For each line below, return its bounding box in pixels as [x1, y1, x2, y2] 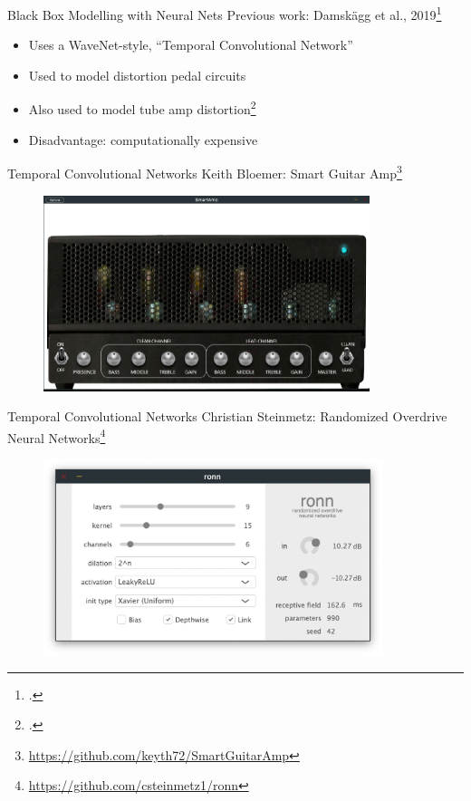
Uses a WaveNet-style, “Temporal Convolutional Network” [28, 35, 353, 54]
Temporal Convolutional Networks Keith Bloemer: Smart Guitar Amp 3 [7, 161, 402, 182]
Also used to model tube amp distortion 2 [28, 97, 256, 119]
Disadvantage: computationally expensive [28, 130, 258, 149]
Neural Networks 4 [7, 425, 106, 447]
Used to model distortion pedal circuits [28, 65, 246, 84]
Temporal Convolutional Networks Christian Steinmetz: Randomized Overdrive [7, 407, 447, 426]
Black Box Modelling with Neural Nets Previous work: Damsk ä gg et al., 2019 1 [7, 3, 442, 24]
